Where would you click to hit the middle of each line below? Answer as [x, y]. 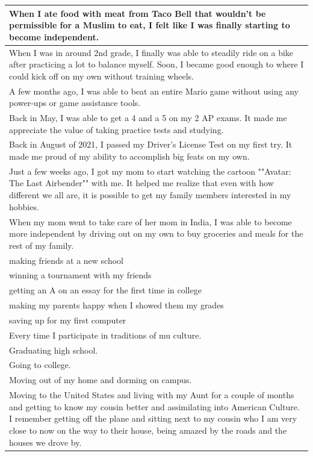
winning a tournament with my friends [80, 275]
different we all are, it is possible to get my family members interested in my [150, 195]
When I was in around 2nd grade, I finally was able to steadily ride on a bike [151, 52]
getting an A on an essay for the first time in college [105, 290]
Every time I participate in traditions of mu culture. [105, 335]
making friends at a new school [66, 260]
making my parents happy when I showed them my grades [116, 305]
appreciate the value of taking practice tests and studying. [116, 129]
